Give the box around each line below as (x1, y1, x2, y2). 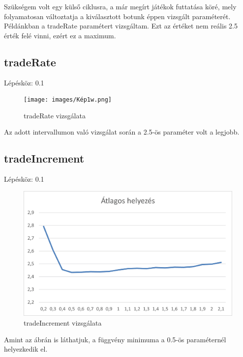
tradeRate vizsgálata (24, 110, 86, 120)
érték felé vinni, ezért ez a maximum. (4, 30, 116, 40)
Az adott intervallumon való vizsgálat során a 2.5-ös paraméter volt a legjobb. (4, 127, 240, 137)
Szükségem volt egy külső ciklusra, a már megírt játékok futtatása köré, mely (4, 1, 237, 11)
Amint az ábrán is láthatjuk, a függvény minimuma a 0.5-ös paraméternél (4, 334, 226, 344)
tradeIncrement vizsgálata (24, 318, 102, 328)
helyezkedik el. (4, 344, 48, 354)
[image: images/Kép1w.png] (24, 96, 112, 104)
